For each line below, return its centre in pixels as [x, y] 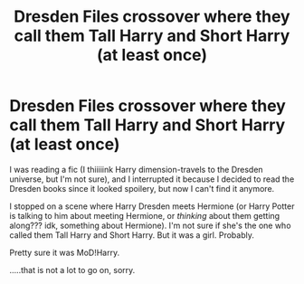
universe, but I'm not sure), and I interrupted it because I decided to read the [152, 179]
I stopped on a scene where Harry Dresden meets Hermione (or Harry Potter [152, 206]
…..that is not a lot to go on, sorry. [72, 270]
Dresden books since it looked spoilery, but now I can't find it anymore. [142, 188]
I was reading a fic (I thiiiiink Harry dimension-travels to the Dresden [137, 169]
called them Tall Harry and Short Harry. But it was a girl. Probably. [132, 235]
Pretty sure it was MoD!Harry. [65, 252]
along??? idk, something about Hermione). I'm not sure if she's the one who [150, 225]
